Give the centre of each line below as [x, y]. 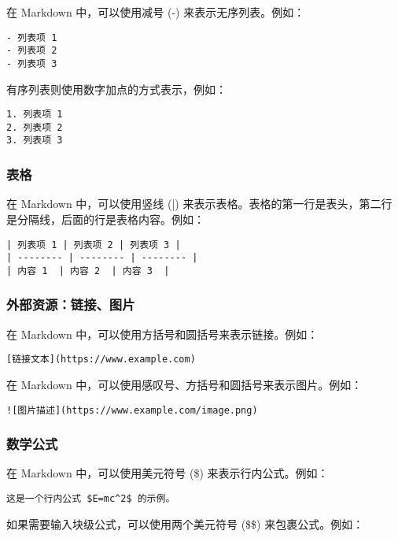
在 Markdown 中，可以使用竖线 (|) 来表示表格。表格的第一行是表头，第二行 [199, 204]
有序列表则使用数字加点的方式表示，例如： [116, 89]
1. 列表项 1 [35, 115]
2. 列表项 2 [35, 127]
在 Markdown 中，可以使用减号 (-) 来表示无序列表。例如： [156, 12]
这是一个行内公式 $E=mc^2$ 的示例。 [91, 499]
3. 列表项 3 [35, 141]
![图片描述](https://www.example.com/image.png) [132, 410]
